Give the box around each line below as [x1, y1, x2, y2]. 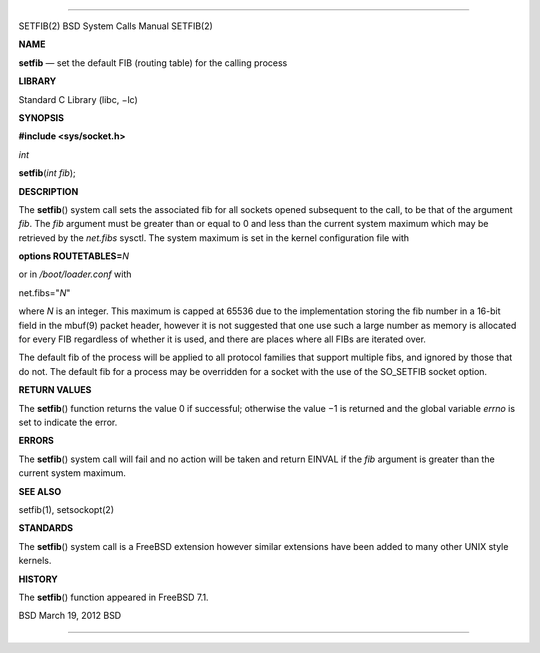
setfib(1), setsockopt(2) [18, 503, 115, 515]
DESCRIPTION [18, 185, 79, 197]
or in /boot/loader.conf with [18, 268, 132, 280]
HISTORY [18, 573, 59, 585]
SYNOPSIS [18, 111, 65, 124]
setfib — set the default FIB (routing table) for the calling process [18, 56, 288, 69]
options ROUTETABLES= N [18, 250, 130, 262]
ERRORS [18, 435, 55, 447]
